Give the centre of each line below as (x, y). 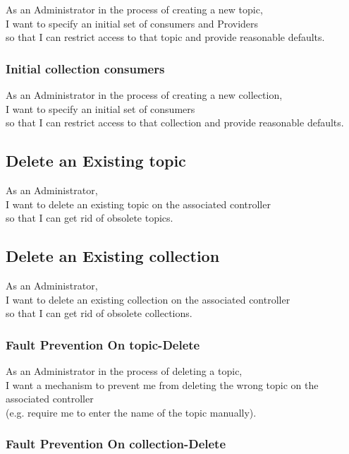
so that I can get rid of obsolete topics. (90, 218)
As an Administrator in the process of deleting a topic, (124, 370)
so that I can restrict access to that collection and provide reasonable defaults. (175, 123)
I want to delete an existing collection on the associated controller (148, 299)
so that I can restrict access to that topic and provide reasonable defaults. (165, 37)
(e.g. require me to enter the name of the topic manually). (131, 412)
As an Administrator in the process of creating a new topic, (134, 9)
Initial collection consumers (85, 68)
